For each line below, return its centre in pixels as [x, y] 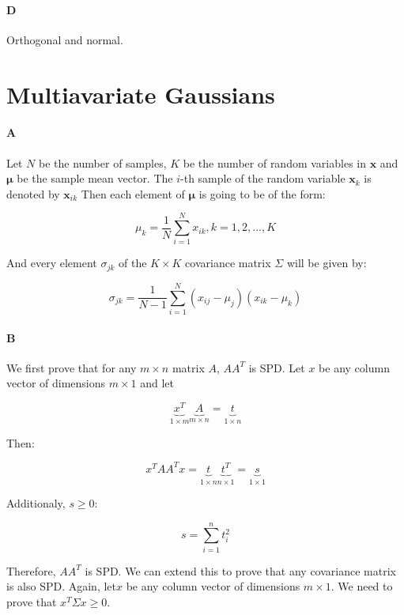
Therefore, [31, 570]
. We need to [362, 586]
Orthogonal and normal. [65, 39]
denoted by [33, 193]
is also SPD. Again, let [61, 586]
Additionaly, [36, 503]
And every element [52, 263]
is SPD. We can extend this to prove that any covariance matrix [240, 570]
